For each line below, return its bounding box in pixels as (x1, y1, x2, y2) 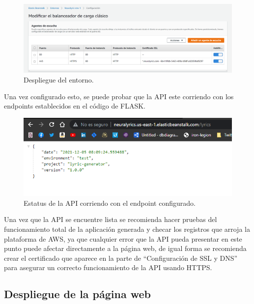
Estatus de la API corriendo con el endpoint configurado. (24, 197, 196, 208)
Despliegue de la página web (4, 286, 151, 302)
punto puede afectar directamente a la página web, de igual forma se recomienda (4, 243, 247, 253)
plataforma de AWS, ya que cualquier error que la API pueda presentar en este (4, 233, 242, 244)
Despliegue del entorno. (24, 74, 94, 84)
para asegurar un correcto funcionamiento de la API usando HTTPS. (4, 262, 212, 273)
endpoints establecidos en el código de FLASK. (4, 101, 146, 111)
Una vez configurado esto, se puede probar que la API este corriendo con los (4, 91, 234, 101)
